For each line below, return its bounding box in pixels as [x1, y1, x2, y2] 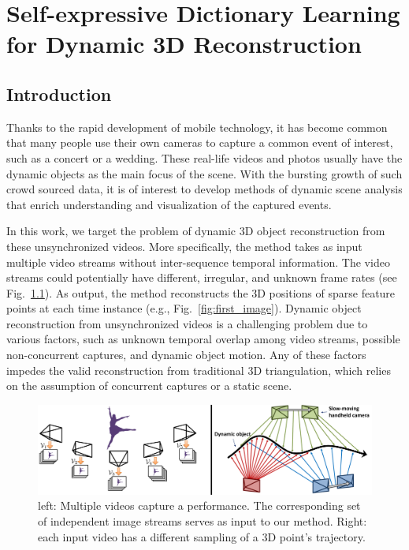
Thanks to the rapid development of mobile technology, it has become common [6, 118, 388, 135]
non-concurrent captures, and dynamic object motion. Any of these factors [6, 346, 366, 363]
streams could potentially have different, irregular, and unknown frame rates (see [6, 269, 397, 286]
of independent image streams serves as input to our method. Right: [38, 512, 367, 529]
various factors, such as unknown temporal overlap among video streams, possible [6, 331, 400, 347]
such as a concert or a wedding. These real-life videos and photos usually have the [6, 149, 403, 166]
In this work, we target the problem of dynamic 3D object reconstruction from [6, 223, 385, 239]
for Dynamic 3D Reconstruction [6, 28, 362, 60]
